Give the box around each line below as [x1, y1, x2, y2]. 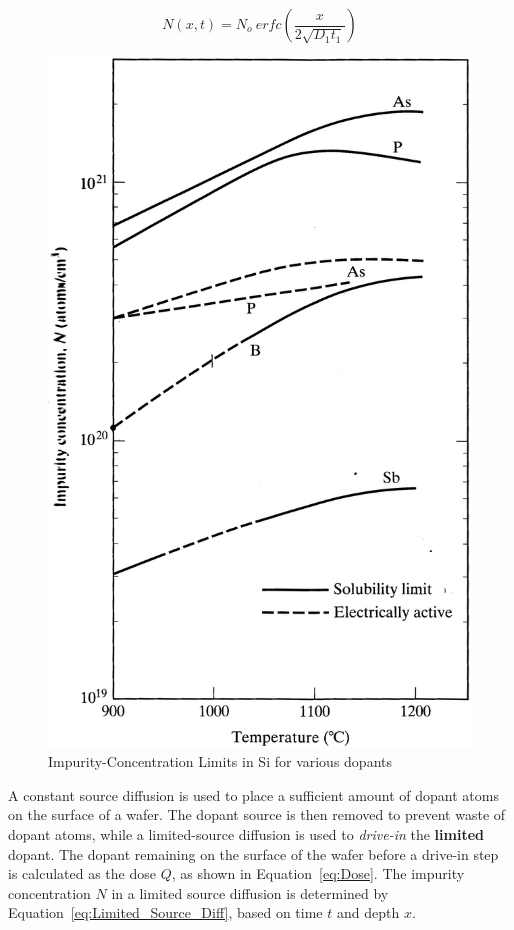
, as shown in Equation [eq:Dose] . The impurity [171, 863, 465, 884]
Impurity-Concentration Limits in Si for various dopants [48, 751, 393, 772]
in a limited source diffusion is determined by [111, 882, 389, 903]
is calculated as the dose [8, 863, 156, 884]
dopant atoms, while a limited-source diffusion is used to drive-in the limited [8, 824, 485, 845]
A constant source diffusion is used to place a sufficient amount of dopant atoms [8, 784, 499, 805]
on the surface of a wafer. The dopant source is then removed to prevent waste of [8, 804, 506, 825]
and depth [336, 902, 400, 923]
